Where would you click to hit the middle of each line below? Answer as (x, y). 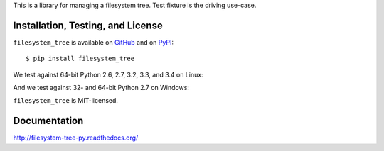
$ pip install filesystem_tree (80, 59)
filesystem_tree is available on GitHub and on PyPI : (94, 42)
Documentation (48, 121)
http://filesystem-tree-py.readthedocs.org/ (76, 138)
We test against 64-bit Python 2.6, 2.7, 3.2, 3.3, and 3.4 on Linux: (108, 74)
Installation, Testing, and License (88, 25)
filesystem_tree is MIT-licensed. (66, 101)
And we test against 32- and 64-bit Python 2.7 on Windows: (101, 88)
